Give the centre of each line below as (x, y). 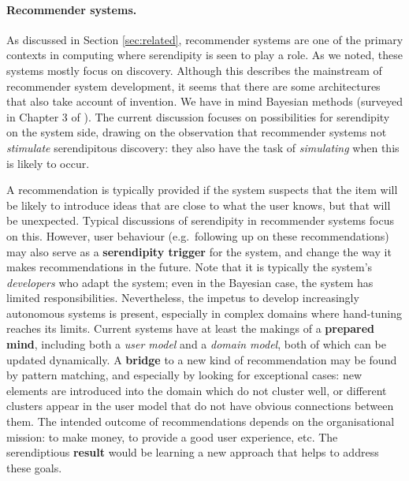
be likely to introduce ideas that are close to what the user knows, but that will (199, 205)
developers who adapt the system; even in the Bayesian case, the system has (190, 282)
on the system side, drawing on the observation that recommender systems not (197, 132)
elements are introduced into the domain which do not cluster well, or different (197, 390)
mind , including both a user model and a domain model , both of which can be (196, 344)
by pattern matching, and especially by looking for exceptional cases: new (184, 375)
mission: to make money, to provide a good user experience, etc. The (172, 436)
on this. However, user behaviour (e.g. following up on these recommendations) (198, 235)
